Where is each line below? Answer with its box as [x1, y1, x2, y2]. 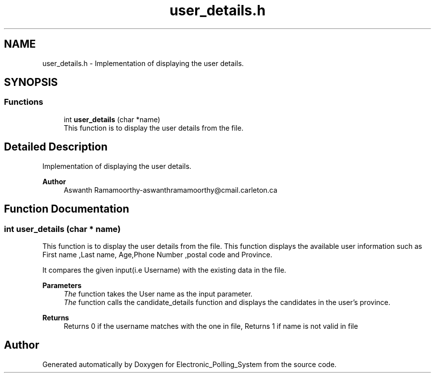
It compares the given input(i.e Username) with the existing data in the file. [42, 265, 287, 274]
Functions [4, 97, 43, 107]
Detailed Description [4, 141, 108, 153]
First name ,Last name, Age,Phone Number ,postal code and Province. [42, 250, 273, 259]
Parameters [42, 281, 82, 290]
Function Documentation [4, 203, 129, 216]
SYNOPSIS [4, 76, 58, 89]
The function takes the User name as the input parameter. [64, 289, 253, 298]
